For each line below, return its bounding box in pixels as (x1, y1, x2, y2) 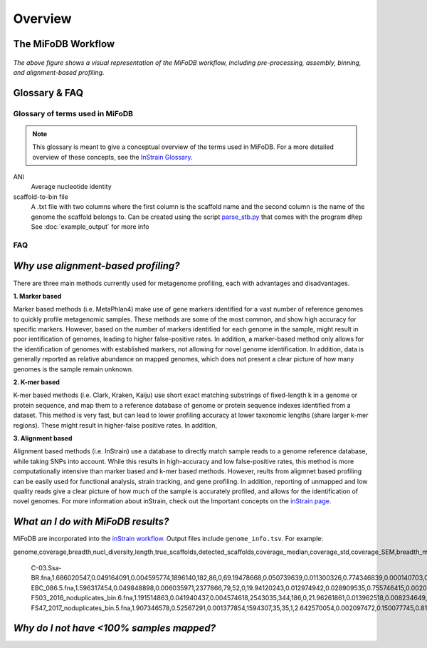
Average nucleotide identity (31, 182, 112, 191)
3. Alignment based (13, 433, 73, 442)
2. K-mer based (13, 378, 60, 386)
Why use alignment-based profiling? (13, 260, 181, 272)
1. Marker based (13, 292, 62, 300)
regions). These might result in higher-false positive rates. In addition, (13, 421, 217, 429)
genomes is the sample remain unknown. (13, 364, 134, 374)
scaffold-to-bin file (13, 192, 69, 201)
